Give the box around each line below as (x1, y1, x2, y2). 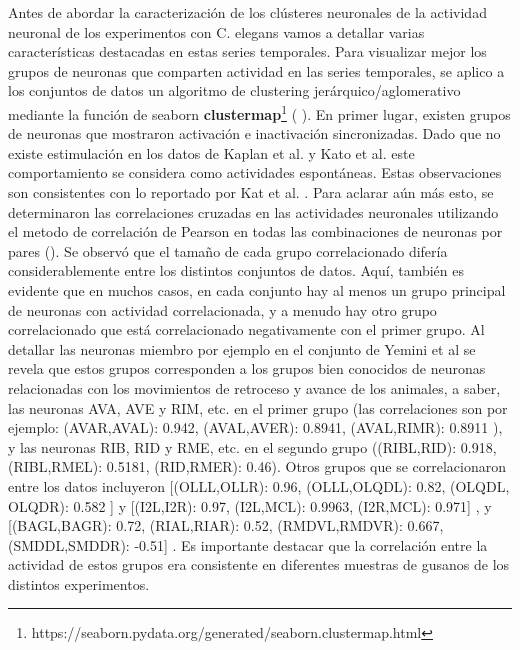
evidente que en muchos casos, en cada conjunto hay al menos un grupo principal (8, 279, 506, 300)
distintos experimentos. (8, 573, 150, 594)
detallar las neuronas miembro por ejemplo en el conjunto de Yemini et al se (8, 338, 476, 359)
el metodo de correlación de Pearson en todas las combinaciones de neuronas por (8, 221, 503, 242)
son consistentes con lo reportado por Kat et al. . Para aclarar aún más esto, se (8, 182, 494, 202)
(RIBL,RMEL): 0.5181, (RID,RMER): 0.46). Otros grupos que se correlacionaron (8, 456, 507, 477)
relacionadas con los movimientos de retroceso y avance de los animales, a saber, (8, 377, 501, 398)
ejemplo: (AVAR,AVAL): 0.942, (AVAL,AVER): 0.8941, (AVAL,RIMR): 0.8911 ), (8, 417, 503, 438)
